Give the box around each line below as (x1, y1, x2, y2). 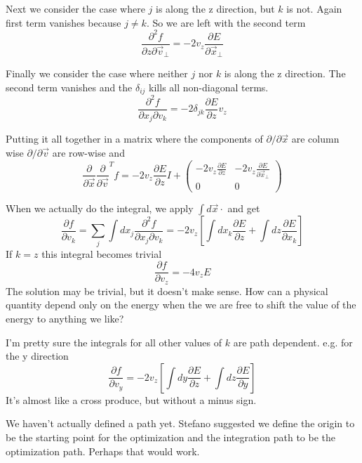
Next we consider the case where (6, 1, 145, 15)
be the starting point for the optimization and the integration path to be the (6, 430, 336, 445)
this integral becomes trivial (41, 246, 162, 261)
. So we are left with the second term (146, 15, 306, 30)
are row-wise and (52, 145, 125, 159)
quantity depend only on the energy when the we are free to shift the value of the (6, 297, 356, 312)
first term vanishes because (6, 15, 121, 30)
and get (227, 201, 260, 216)
